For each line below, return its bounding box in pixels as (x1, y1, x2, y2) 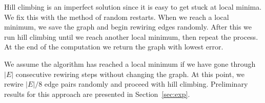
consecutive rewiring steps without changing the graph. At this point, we (15, 68, 244, 79)
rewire (4, 79, 24, 89)
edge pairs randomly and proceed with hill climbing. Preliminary (44, 79, 248, 89)
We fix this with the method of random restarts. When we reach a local (4, 11, 229, 22)
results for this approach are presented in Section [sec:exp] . (4, 88, 190, 99)
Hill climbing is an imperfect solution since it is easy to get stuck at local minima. (4, 2, 262, 12)
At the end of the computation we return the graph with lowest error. (4, 41, 223, 52)
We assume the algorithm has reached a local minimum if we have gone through (4, 58, 256, 69)
